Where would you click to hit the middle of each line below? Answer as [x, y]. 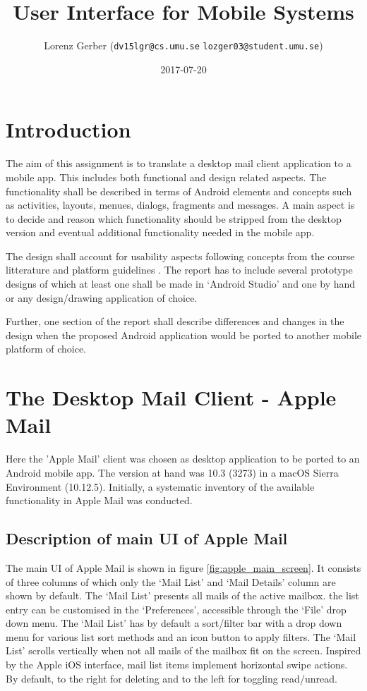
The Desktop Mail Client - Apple [171, 397]
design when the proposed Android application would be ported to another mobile [183, 335]
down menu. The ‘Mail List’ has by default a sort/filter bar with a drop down [174, 623]
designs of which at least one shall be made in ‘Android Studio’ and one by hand [181, 284]
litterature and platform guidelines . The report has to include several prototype [179, 270]
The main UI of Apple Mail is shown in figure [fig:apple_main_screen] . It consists [183, 567]
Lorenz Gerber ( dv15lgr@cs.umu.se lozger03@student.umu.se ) [183, 45]
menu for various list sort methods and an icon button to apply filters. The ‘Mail [181, 636]
